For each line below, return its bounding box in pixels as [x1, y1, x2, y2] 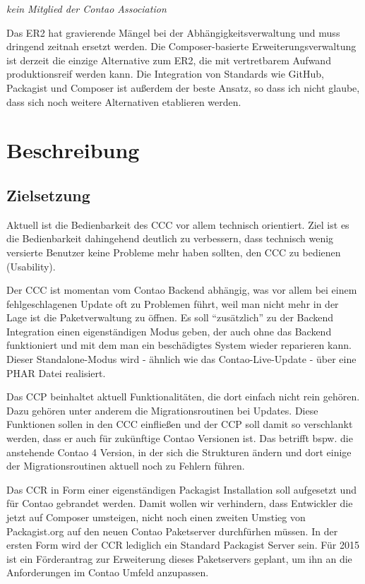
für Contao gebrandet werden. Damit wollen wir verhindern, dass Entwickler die [6, 496, 353, 511]
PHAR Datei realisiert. [6, 365, 106, 380]
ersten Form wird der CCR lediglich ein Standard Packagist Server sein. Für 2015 [6, 537, 359, 552]
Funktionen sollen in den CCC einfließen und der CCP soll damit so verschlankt [6, 417, 353, 431]
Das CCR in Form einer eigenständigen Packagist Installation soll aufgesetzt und [6, 482, 357, 496]
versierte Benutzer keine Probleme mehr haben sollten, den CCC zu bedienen [6, 244, 341, 259]
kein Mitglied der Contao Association [6, 1, 167, 16]
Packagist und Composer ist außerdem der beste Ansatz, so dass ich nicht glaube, [6, 80, 360, 95]
